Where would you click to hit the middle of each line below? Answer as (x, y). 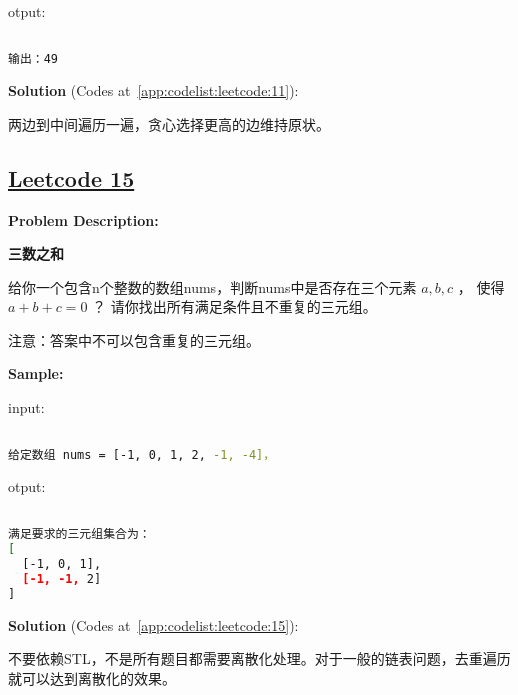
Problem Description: (83, 219)
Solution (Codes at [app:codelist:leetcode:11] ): (153, 90)
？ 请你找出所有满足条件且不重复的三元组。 (234, 306)
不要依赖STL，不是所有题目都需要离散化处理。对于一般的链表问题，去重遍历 (259, 658)
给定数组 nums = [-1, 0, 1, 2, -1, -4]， (142, 455)
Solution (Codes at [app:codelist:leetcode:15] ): (153, 624)
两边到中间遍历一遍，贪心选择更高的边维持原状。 (169, 123)
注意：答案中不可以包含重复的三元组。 (134, 339)
